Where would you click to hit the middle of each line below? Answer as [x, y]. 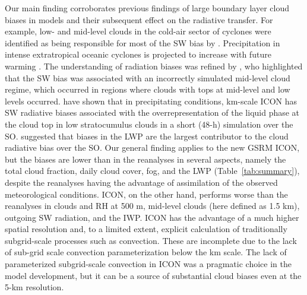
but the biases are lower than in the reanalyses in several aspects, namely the [145, 159]
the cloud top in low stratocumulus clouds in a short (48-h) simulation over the [149, 124]
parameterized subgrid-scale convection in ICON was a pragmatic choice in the [148, 264]
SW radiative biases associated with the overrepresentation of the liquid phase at [152, 112]
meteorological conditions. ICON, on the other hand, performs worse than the [146, 194]
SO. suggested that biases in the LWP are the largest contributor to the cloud [147, 136]
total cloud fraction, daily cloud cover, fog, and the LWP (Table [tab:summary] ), [152, 171]
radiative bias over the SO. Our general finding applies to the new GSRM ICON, [152, 147]
